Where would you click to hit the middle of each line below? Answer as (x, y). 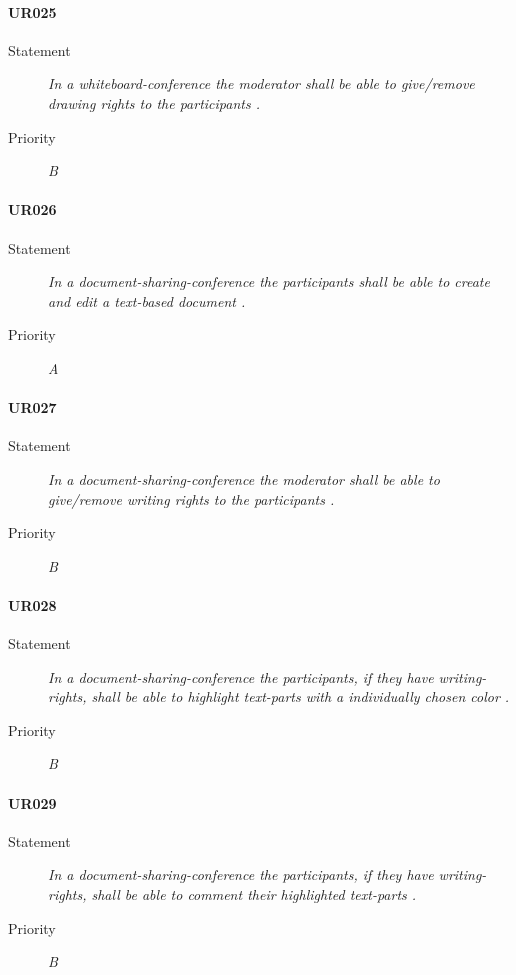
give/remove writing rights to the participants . (191, 498)
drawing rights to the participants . (154, 102)
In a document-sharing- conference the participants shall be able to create (269, 281)
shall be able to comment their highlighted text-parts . (254, 894)
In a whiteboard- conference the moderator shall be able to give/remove (261, 83)
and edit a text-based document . (147, 300)
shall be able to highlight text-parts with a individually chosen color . (300, 696)
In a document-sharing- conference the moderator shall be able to (244, 478)
